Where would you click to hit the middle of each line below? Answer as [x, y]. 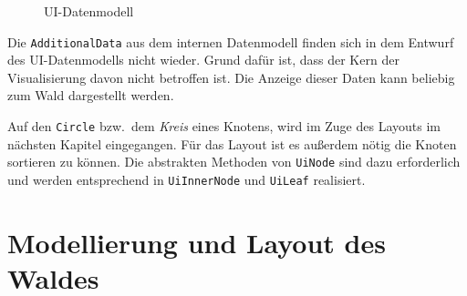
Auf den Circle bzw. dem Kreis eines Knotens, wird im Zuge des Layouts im [224, 126]
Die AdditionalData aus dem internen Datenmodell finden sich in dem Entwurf [231, 41]
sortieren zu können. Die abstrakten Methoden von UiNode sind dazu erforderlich [234, 162]
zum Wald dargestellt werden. [91, 95]
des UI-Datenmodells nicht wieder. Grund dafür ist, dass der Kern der [203, 60]
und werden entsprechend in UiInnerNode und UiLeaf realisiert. [187, 179]
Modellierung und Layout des [197, 242]
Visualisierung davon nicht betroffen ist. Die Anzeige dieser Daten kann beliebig [231, 77]
